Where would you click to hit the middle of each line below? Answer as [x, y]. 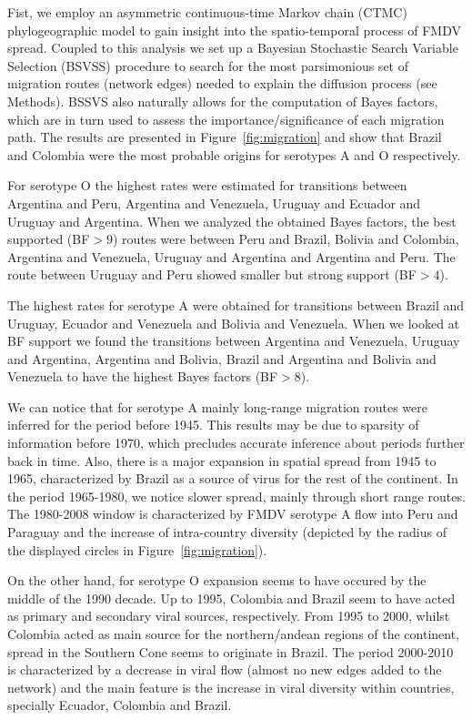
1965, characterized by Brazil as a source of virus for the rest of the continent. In [233, 478]
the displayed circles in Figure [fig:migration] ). [137, 549]
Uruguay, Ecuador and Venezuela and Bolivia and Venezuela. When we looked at [234, 323]
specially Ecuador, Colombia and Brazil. [120, 705]
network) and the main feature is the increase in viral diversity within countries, [231, 687]
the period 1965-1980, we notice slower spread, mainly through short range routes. [236, 496]
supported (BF [49, 239]
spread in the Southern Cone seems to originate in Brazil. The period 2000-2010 [231, 651]
